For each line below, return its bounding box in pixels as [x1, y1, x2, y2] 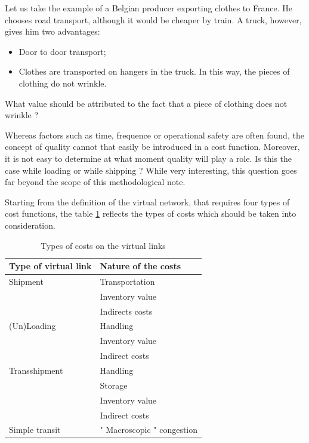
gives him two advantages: [5, 25, 100, 38]
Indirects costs [100, 304, 153, 317]
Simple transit [9, 423, 61, 436]
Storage [100, 379, 128, 391]
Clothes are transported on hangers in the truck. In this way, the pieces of [18, 65, 290, 78]
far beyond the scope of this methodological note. [5, 176, 186, 188]
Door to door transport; [18, 45, 106, 57]
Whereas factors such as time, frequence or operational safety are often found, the [5, 128, 304, 141]
